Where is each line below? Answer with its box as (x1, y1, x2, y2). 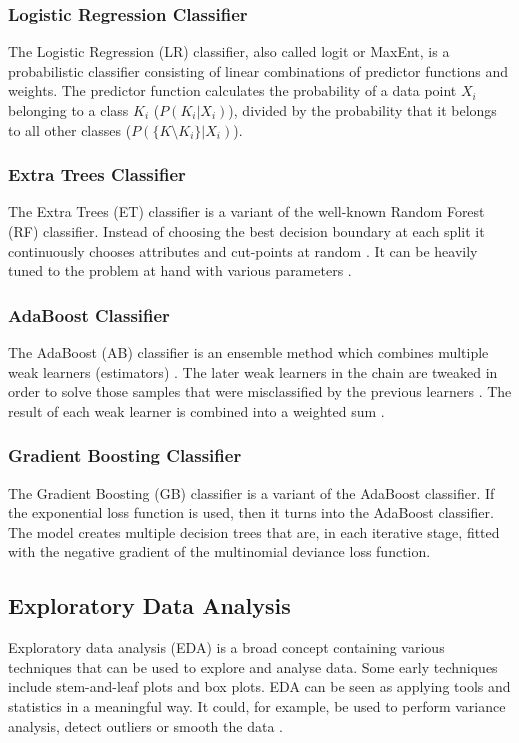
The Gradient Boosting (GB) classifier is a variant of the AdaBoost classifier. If (8, 482, 495, 503)
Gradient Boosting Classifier (8, 443, 242, 468)
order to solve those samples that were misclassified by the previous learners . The (8, 381, 512, 402)
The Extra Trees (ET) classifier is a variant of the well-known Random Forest (8, 201, 485, 222)
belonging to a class (8, 100, 129, 120)
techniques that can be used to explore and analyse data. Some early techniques (8, 656, 498, 677)
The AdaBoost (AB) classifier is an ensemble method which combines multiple (8, 342, 489, 362)
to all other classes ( (8, 119, 132, 140)
